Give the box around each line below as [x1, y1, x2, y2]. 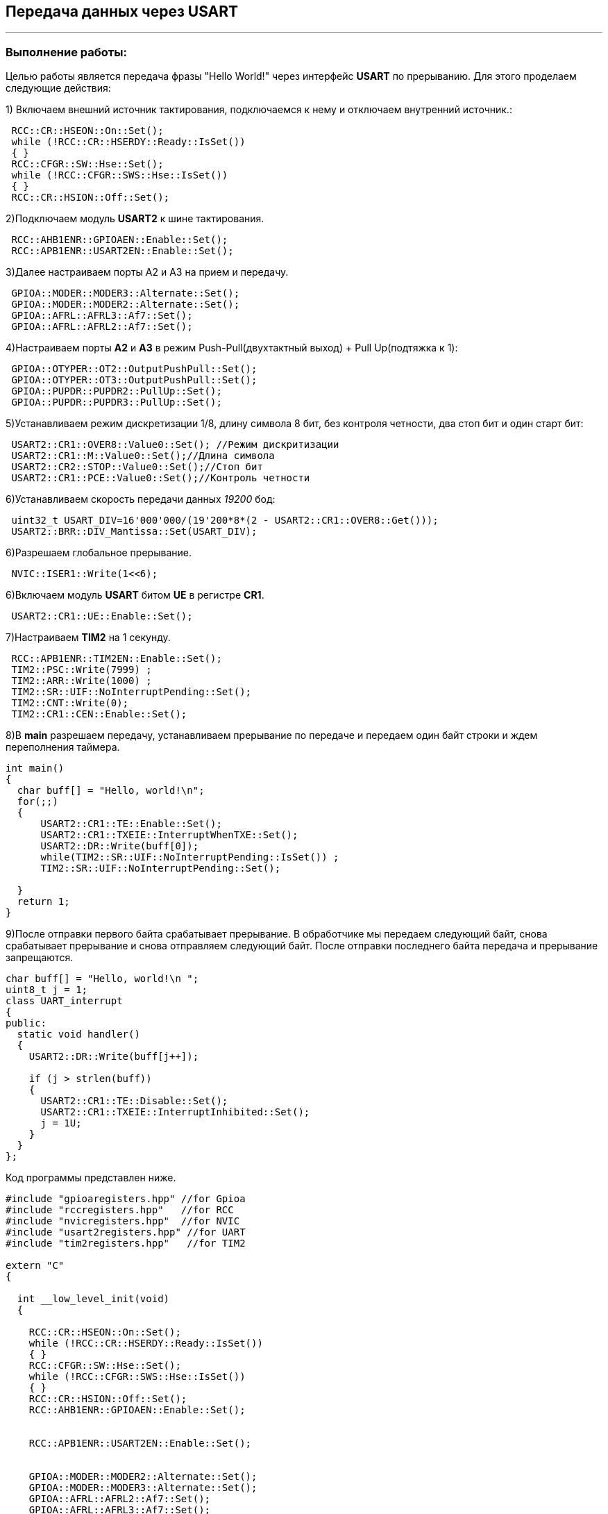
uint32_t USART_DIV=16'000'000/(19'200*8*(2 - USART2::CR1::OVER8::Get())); [11, 515, 439, 526]
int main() [6, 763, 65, 774]
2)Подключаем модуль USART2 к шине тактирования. [6, 213, 264, 225]
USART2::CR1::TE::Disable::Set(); [40, 1095, 228, 1107]
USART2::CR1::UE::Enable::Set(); [11, 610, 193, 622]
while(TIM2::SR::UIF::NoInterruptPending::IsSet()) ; [40, 851, 339, 863]
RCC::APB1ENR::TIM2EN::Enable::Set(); [11, 653, 222, 665]
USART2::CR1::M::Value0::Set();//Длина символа [11, 450, 275, 462]
